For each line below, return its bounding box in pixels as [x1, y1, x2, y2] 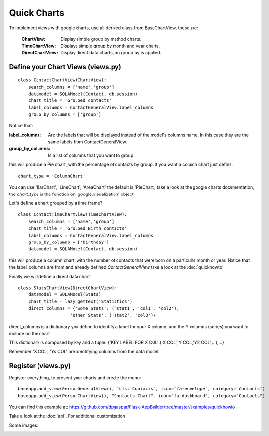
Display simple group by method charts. [60, 36, 142, 42]
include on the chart [9, 331, 50, 337]
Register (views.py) [9, 361, 71, 370]
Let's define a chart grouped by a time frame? [9, 200, 103, 206]
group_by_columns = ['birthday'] [28, 239, 110, 245]
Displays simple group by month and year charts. [60, 43, 160, 49]
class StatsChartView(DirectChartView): [18, 285, 117, 291]
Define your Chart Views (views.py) [9, 62, 122, 71]
